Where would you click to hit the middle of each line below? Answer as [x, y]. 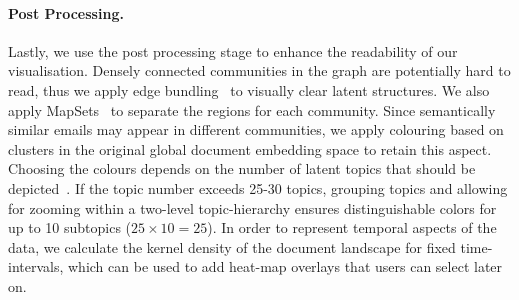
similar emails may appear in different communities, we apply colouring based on [256, 129]
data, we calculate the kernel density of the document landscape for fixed [232, 246]
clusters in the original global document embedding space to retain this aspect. [250, 148]
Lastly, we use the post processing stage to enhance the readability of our [233, 50]
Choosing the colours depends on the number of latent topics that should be [242, 168]
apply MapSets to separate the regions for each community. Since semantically [252, 109]
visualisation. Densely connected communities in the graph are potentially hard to [259, 70]
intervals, [36, 266]
